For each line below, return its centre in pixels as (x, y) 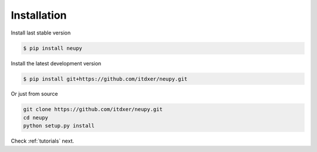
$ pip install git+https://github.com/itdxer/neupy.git (105, 79)
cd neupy (36, 118)
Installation (39, 15)
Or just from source (34, 94)
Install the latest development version (56, 63)
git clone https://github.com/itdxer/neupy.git (93, 109)
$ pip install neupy (53, 48)
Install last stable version (41, 33)
